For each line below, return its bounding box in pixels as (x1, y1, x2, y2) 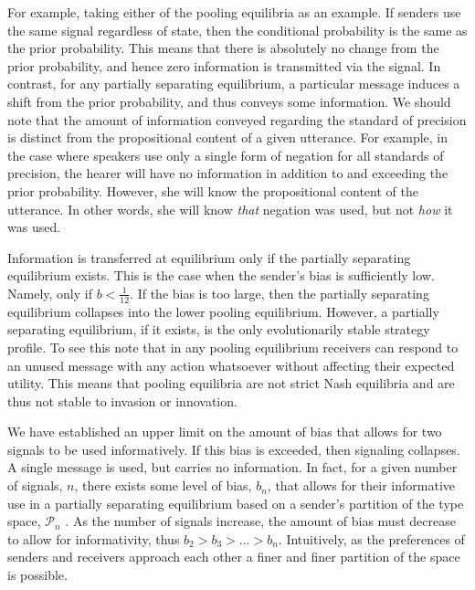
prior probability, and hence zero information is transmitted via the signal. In (7, 56, 441, 75)
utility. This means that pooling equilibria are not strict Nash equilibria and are (7, 374, 455, 393)
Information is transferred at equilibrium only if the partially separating (7, 248, 411, 267)
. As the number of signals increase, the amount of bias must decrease (65, 511, 456, 531)
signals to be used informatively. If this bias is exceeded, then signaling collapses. (7, 439, 460, 458)
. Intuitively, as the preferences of (278, 529, 465, 548)
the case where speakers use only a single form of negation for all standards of (7, 145, 444, 164)
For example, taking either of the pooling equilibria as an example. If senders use (7, 3, 461, 21)
